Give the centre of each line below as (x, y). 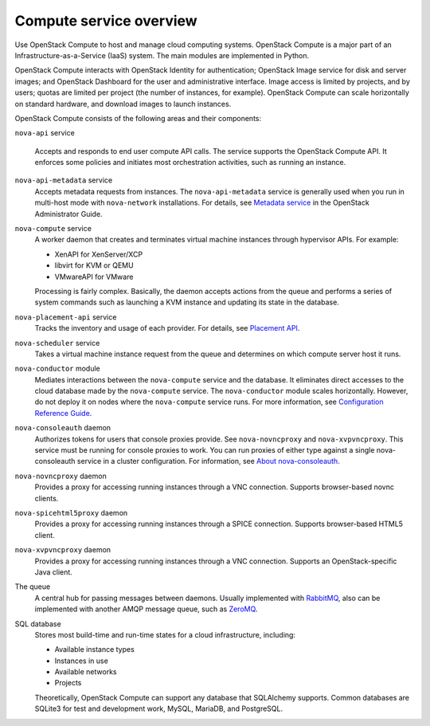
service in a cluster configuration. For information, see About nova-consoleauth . (208, 461)
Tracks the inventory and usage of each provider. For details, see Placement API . (167, 328)
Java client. (54, 572)
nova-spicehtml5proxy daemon (71, 513)
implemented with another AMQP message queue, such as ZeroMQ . (146, 609)
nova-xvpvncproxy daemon (63, 550)
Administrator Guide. (68, 214)
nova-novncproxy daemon (61, 476)
